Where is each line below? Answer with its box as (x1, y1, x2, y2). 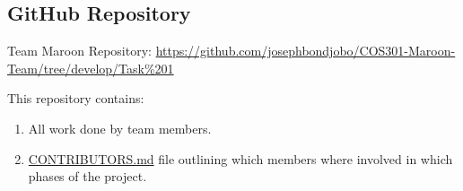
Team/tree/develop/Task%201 (7, 58, 174, 77)
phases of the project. (28, 167, 147, 186)
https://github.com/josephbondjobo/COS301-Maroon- (155, 41, 456, 60)
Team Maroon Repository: (7, 41, 152, 60)
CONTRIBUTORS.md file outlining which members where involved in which (28, 149, 453, 168)
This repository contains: (7, 89, 144, 108)
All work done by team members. (28, 118, 212, 137)
